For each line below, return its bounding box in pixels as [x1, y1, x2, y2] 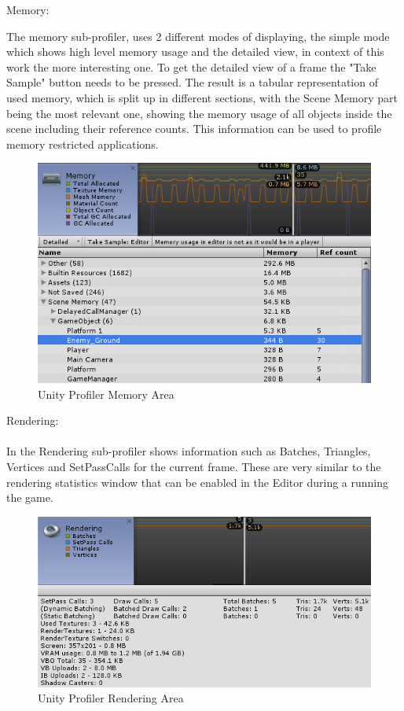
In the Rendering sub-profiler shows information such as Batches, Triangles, [6, 443, 371, 459]
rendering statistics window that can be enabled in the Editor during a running [6, 473, 389, 490]
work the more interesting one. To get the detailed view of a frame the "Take [6, 58, 376, 75]
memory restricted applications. [6, 135, 159, 152]
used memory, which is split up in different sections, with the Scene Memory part [6, 89, 398, 105]
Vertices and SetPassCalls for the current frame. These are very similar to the [6, 458, 381, 474]
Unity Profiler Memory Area [38, 385, 174, 402]
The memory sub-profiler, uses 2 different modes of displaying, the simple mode [6, 28, 390, 44]
